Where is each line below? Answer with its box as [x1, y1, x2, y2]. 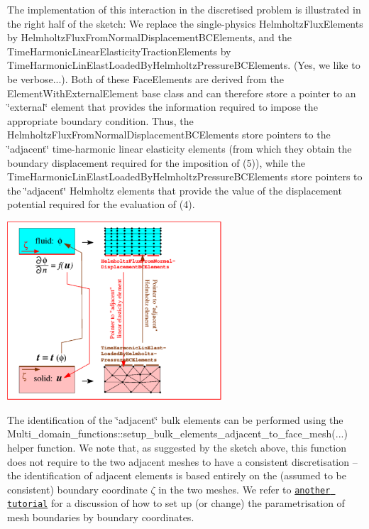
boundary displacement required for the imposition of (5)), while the [7, 155, 305, 170]
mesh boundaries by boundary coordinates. [7, 510, 194, 525]
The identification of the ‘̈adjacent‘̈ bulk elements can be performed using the [7, 412, 343, 427]
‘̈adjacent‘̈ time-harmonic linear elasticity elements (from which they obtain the [7, 141, 352, 156]
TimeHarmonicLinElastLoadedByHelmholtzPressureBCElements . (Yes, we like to [7, 58, 360, 72]
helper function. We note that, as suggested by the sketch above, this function [7, 440, 346, 454]
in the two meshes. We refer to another [158, 481, 331, 496]
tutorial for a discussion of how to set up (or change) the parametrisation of [7, 496, 345, 511]
